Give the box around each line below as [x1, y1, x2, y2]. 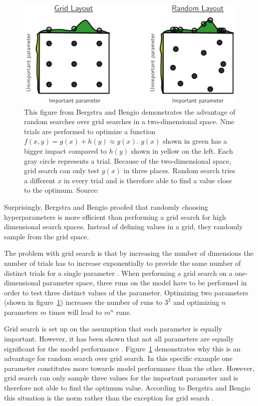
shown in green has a [162, 136, 227, 146]
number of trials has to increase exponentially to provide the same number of [4, 257, 241, 268]
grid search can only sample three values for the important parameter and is [4, 372, 238, 383]
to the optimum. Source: [24, 185, 99, 195]
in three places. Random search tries [123, 165, 235, 176]
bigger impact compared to [24, 145, 107, 156]
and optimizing [173, 297, 219, 307]
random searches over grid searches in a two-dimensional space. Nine [24, 116, 234, 127]
